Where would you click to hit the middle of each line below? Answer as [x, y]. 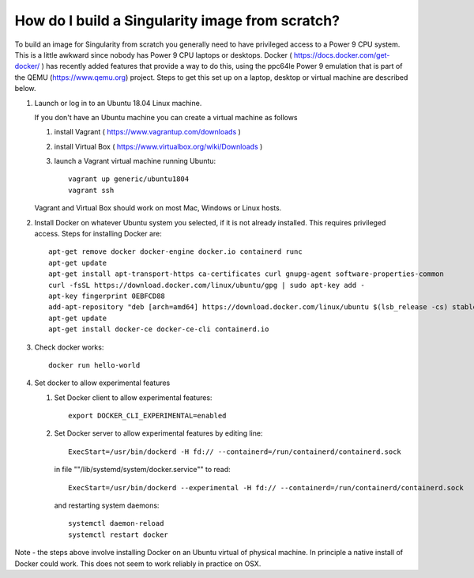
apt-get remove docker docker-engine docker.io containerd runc [176, 252]
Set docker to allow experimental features [102, 383]
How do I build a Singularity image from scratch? [177, 21]
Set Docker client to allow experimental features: [133, 397]
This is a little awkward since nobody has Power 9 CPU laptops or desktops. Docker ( [153, 55]
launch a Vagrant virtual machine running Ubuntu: [135, 161]
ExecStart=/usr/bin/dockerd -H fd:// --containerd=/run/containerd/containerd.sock [235, 451]
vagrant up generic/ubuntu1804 [129, 179]
